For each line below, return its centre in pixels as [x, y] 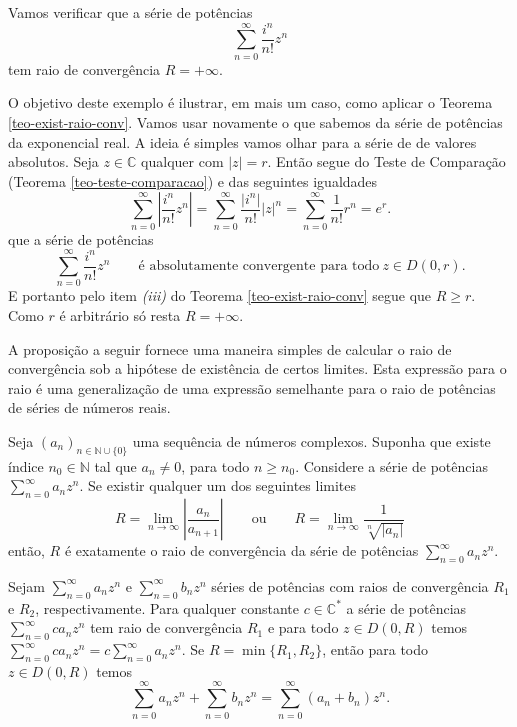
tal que [115, 465]
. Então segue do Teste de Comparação [386, 161]
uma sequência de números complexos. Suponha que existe [311, 440]
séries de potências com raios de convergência [350, 585]
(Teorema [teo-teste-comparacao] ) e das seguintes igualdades [193, 180]
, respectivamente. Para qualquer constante [167, 607]
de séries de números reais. [89, 407]
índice [26, 465]
